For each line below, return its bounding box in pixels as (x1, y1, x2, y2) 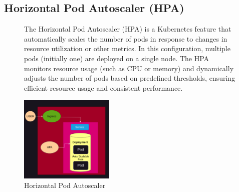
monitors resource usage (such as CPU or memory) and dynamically (24, 63, 234, 73)
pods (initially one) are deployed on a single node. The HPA (24, 53, 209, 63)
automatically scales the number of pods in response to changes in (24, 33, 227, 44)
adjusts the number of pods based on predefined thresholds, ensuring (24, 73, 235, 83)
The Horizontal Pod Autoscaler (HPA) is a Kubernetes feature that (24, 24, 231, 34)
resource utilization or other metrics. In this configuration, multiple (24, 43, 230, 54)
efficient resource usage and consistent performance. (24, 82, 183, 93)
